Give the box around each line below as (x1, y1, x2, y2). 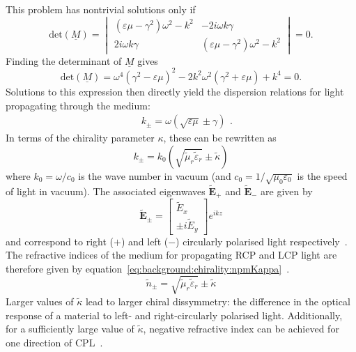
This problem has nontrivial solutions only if (6, 2, 196, 16)
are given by (261, 183, 313, 198)
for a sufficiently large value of (6, 321, 134, 336)
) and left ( (121, 234, 169, 248)
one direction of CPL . (6, 335, 103, 349)
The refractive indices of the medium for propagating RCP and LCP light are (6, 247, 337, 262)
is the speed (297, 168, 348, 183)
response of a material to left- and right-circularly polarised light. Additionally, (6, 307, 343, 322)
